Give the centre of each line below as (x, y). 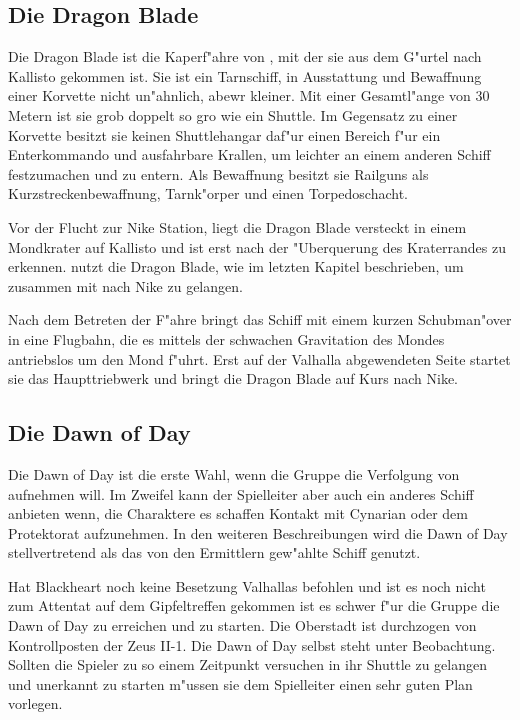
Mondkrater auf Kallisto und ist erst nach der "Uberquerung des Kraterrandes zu (257, 246)
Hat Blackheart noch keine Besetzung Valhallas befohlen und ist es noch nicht (247, 585)
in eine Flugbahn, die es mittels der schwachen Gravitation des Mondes (226, 338)
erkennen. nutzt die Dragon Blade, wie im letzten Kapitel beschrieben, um (236, 266)
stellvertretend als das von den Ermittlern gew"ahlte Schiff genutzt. (214, 552)
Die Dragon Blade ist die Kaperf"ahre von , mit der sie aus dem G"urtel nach (245, 56)
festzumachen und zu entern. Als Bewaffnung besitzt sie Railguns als (218, 173)
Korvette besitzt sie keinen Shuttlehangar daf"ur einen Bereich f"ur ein (224, 134)
